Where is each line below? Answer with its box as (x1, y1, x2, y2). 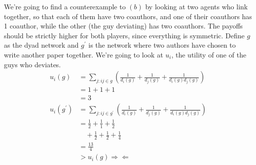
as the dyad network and (4, 40, 79, 50)
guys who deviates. (4, 59, 61, 69)
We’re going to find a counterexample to (4, 1, 126, 11)
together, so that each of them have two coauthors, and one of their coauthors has (4, 11, 252, 21)
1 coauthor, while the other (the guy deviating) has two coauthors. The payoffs (4, 21, 243, 31)
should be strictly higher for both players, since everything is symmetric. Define (4, 30, 245, 40)
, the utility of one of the (171, 49, 247, 59)
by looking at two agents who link (145, 1, 248, 11)
